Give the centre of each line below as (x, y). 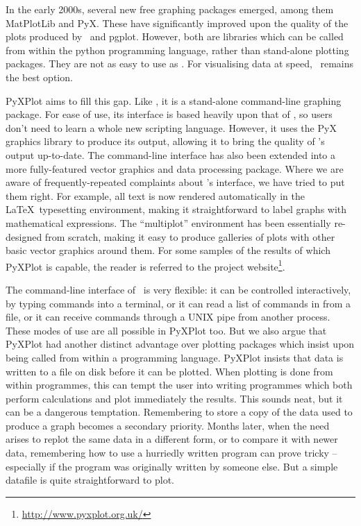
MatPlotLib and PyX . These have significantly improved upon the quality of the (177, 23)
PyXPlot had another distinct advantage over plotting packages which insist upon (180, 344)
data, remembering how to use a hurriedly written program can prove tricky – (171, 453)
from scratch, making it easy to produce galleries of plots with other (190, 236)
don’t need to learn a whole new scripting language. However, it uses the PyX (171, 127)
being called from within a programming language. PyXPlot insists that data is (175, 357)
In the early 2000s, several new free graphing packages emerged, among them (170, 9)
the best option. (39, 77)
